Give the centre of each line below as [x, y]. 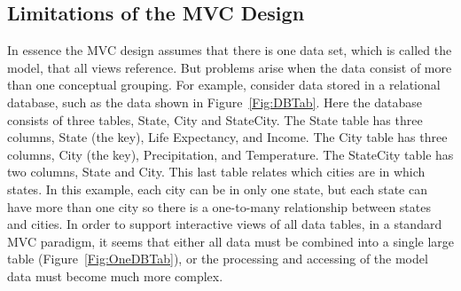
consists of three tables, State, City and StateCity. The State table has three [215, 119]
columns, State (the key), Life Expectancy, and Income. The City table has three [227, 137]
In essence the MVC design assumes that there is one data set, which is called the [230, 50]
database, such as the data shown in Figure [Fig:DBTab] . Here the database [215, 102]
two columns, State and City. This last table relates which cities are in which [216, 172]
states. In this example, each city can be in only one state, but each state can [217, 189]
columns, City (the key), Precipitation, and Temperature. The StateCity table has [230, 154]
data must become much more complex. [115, 275]
